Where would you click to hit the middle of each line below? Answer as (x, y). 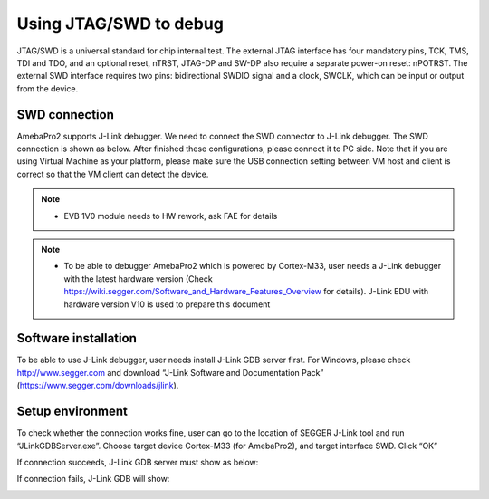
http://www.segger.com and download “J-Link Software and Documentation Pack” (170, 372)
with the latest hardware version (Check (138, 278)
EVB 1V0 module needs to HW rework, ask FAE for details (171, 216)
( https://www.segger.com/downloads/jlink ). (98, 386)
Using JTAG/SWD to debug (120, 24)
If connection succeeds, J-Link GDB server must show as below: (138, 462)
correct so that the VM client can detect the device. (113, 174)
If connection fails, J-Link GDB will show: (93, 479)
